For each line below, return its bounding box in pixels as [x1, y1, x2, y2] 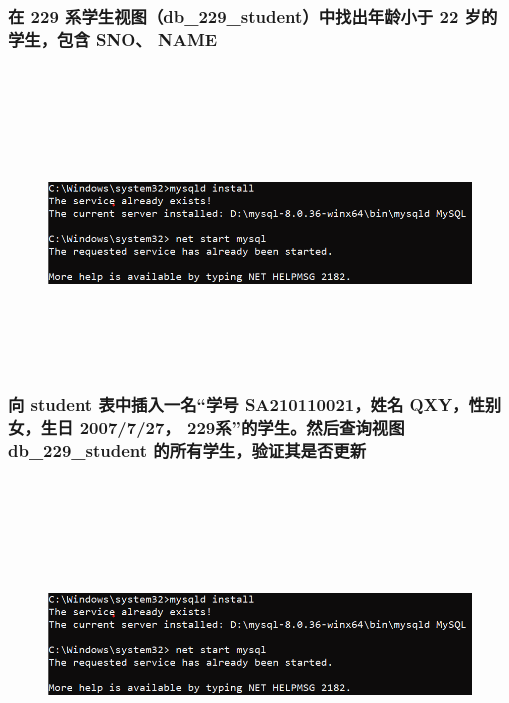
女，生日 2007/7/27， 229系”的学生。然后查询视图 [8, 414, 405, 439]
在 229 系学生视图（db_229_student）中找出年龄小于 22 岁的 [8, 3, 498, 28]
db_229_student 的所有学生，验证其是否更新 [8, 437, 367, 462]
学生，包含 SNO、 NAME [8, 26, 218, 51]
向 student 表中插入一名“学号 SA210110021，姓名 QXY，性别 [8, 391, 502, 416]
